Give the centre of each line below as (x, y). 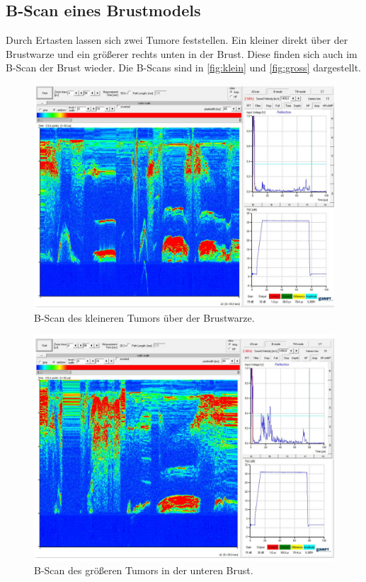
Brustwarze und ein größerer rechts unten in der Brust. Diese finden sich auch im (182, 53)
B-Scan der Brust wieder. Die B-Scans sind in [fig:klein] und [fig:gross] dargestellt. (183, 68)
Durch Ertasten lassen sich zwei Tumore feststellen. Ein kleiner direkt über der (177, 40)
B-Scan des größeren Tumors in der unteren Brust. (144, 570)
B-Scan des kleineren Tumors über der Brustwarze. (144, 318)
